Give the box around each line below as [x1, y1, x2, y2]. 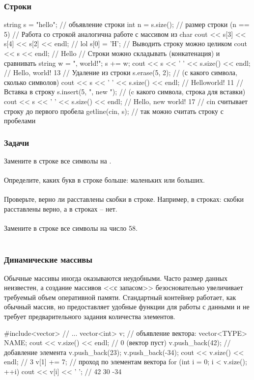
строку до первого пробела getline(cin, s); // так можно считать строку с [4, 106, 224, 116]
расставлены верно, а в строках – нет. [4, 203, 117, 214]
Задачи [4, 136, 29, 148]
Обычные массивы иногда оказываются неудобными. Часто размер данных [4, 272, 227, 283]
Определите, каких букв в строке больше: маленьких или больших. [4, 175, 205, 185]
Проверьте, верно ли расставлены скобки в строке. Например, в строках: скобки [4, 194, 244, 204]
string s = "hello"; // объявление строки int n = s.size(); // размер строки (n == [4, 19, 250, 29]
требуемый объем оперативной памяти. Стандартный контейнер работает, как [4, 292, 236, 302]
